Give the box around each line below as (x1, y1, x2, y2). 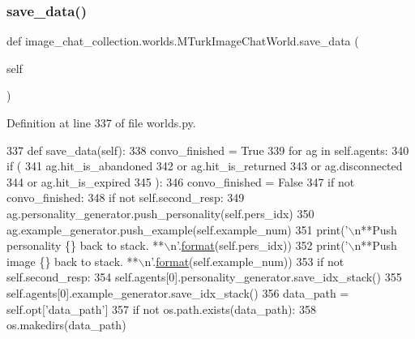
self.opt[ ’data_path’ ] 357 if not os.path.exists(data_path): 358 (6, 300, 316, 317)
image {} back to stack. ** (6, 252, 139, 269)
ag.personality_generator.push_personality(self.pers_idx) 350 (6, 204, 314, 221)
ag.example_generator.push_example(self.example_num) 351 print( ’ (6, 221, 349, 238)
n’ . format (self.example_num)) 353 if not (144, 252, 344, 269)
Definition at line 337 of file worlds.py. (6, 114, 196, 131)
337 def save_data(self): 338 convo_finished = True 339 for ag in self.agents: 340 (6, 141, 409, 158)
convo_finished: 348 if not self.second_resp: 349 (6, 189, 245, 206)
